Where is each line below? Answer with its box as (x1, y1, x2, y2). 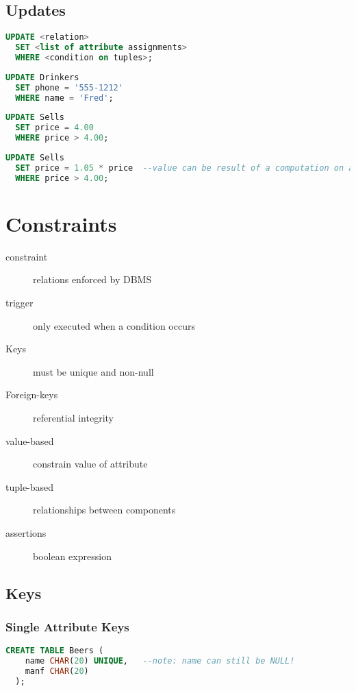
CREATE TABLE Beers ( (5, 646, 104, 656)
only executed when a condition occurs (33, 318, 195, 332)
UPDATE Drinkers (5, 72, 79, 82)
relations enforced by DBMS (33, 272, 152, 287)
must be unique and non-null (33, 364, 154, 378)
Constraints (5, 209, 117, 237)
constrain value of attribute (33, 457, 148, 471)
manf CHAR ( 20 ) (25, 666, 89, 676)
